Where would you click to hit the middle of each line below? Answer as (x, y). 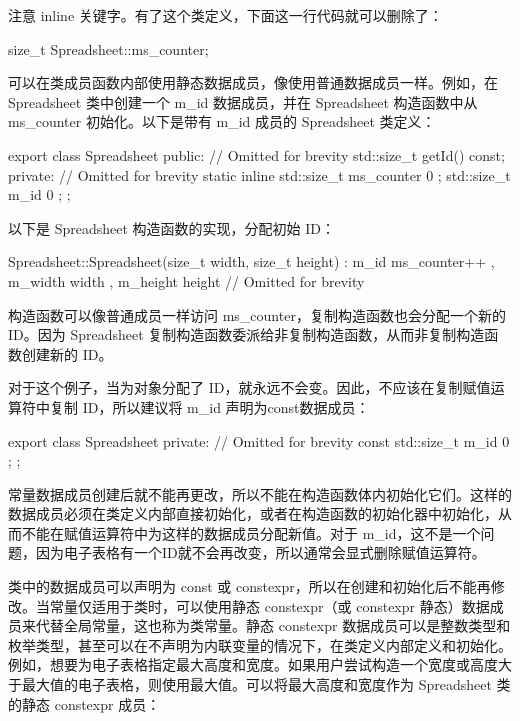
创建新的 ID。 (67, 353)
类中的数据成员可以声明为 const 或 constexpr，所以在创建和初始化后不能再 (249, 586)
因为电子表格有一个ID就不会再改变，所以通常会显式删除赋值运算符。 (260, 552)
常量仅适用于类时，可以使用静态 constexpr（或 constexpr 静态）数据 (269, 605)
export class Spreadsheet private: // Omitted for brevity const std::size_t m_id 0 (259, 440)
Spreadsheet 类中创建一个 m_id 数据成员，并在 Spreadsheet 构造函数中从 (243, 101)
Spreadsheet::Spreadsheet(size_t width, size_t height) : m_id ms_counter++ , (251, 261)
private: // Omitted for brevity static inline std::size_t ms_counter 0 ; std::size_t (259, 174)
